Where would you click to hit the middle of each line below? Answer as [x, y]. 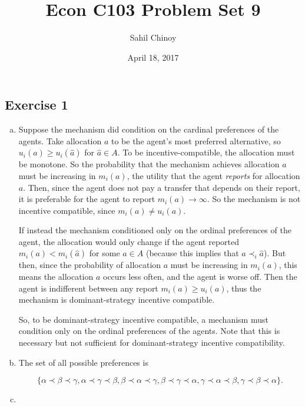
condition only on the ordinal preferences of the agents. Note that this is [149, 331]
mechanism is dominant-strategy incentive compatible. [117, 300]
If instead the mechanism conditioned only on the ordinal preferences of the [155, 230]
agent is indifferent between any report [88, 288]
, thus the [244, 288]
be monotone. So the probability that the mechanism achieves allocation [149, 164]
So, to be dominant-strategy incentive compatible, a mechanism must [143, 319]
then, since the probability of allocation [90, 265]
